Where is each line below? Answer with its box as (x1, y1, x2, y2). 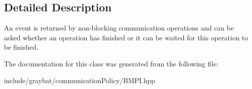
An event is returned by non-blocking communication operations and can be (4, 23, 234, 33)
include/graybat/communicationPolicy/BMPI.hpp (4, 75, 155, 85)
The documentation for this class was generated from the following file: (4, 58, 218, 68)
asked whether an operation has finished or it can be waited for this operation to (4, 32, 248, 42)
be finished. (4, 42, 38, 52)
